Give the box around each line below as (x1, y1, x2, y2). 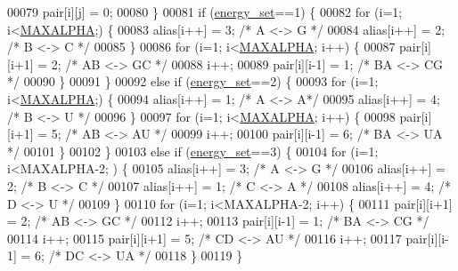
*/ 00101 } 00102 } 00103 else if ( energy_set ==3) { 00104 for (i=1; (7, 141, 379, 160)
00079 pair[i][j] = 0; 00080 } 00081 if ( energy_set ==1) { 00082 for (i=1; (7, 3, 403, 20)
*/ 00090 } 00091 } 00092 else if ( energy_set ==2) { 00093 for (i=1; (7, 72, 379, 91)
